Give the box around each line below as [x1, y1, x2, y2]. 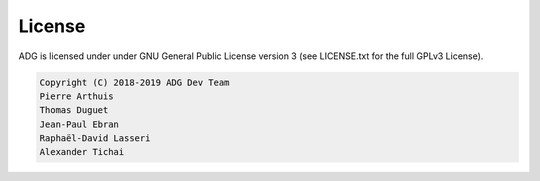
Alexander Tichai [39, 146, 125, 158]
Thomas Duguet [39, 105, 109, 116]
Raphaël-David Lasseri [39, 133, 151, 144]
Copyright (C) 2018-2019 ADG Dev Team [39, 76, 230, 88]
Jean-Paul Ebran [39, 118, 120, 130]
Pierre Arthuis [39, 90, 114, 102]
